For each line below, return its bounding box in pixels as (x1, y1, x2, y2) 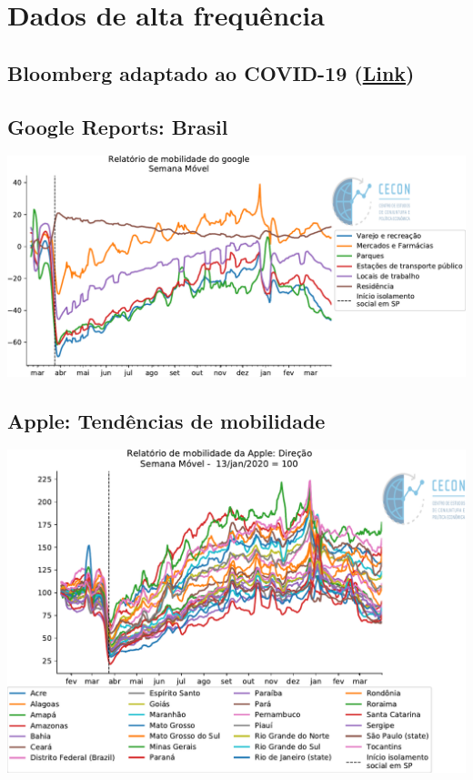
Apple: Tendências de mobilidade (7, 406, 326, 434)
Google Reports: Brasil (7, 112, 228, 140)
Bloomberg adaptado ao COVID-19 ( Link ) (7, 58, 415, 86)
